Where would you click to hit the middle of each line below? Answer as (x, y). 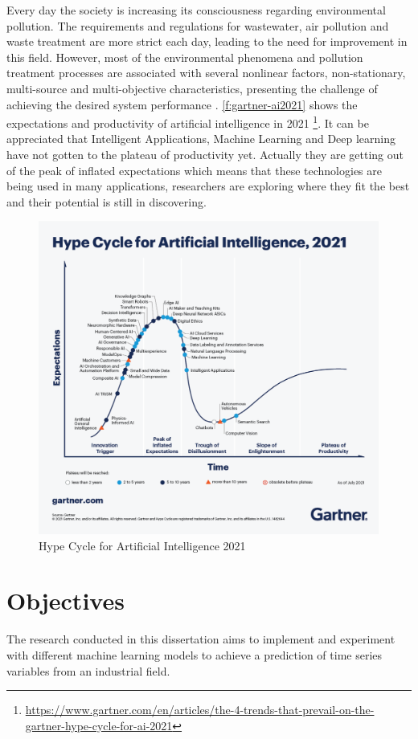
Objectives (66, 600)
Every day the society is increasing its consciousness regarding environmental (196, 10)
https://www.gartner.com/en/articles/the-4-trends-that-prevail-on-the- (200, 710)
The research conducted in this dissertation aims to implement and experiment (201, 639)
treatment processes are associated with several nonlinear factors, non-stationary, (206, 73)
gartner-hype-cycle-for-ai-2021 (99, 725)
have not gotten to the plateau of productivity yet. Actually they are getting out (205, 154)
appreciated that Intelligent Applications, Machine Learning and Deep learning (201, 139)
